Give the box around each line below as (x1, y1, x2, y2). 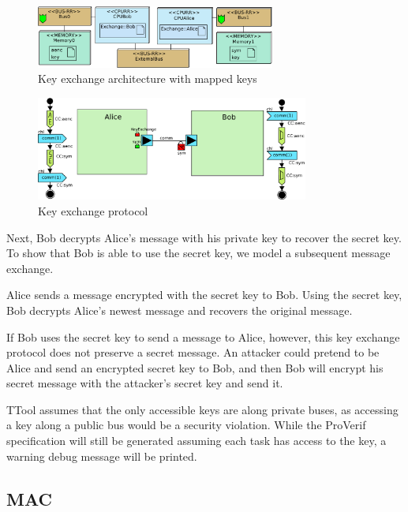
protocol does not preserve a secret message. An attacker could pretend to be (6, 344, 380, 361)
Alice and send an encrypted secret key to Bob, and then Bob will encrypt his (6, 359, 384, 376)
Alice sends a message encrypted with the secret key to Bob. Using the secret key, (6, 286, 402, 303)
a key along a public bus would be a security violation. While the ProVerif (6, 417, 366, 433)
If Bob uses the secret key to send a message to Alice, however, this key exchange (6, 328, 400, 345)
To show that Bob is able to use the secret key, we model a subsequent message (6, 245, 391, 261)
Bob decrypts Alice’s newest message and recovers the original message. (6, 301, 353, 318)
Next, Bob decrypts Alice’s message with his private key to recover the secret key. (6, 229, 402, 245)
